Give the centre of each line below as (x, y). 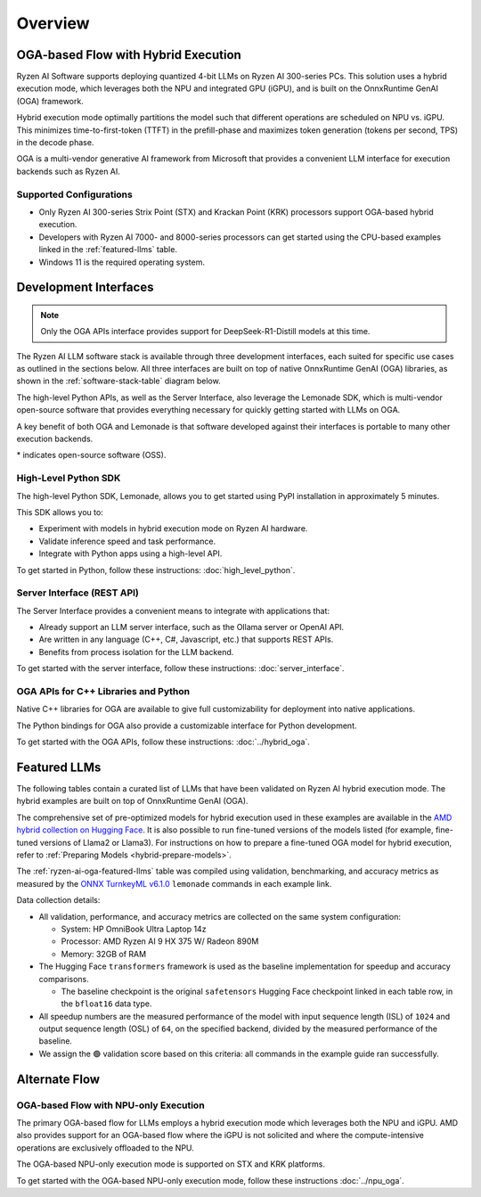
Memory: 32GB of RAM (104, 954)
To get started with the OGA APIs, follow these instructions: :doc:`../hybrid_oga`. (163, 742)
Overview (53, 23)
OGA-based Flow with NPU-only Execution (110, 1105)
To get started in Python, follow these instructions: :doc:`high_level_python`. (156, 570)
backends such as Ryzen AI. (68, 171)
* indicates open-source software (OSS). (91, 455)
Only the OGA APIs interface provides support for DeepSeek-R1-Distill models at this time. (205, 332)
